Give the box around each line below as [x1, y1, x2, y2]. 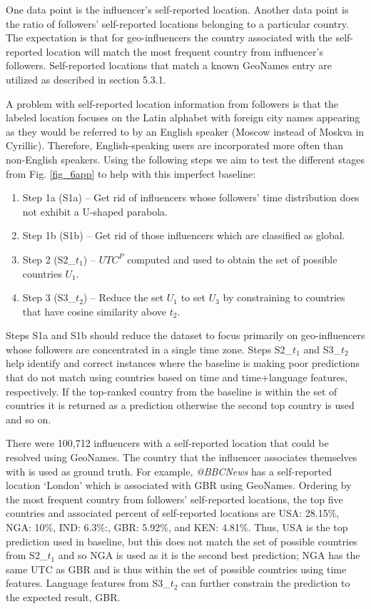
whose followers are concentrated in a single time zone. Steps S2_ [6, 341, 293, 356]
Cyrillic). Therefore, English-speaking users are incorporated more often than [6, 138, 343, 153]
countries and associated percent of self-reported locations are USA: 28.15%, [6, 505, 340, 520]
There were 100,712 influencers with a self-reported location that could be [6, 436, 329, 451]
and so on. [6, 411, 51, 426]
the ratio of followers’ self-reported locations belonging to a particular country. [6, 16, 349, 31]
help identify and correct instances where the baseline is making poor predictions [6, 356, 360, 371]
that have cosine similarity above [22, 303, 167, 318]
